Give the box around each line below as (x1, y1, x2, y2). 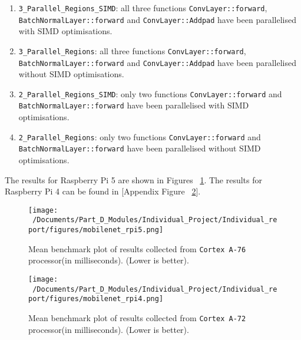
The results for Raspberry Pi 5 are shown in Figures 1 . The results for (5, 173, 262, 186)
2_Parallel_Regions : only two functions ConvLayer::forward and (18, 130, 261, 143)
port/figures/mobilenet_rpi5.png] (28, 226, 164, 235)
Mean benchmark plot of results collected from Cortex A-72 (28, 312, 246, 324)
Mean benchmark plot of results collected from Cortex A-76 (28, 242, 246, 255)
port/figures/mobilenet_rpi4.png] (28, 295, 164, 303)
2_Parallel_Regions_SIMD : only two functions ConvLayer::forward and (18, 87, 282, 100)
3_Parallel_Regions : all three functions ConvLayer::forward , (18, 44, 246, 57)
